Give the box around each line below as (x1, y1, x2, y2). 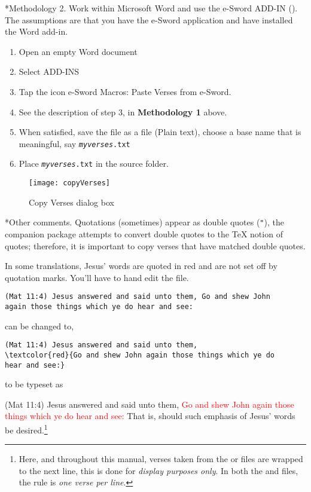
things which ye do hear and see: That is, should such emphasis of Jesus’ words (5, 410, 295, 422)
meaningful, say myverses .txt (19, 137, 130, 149)
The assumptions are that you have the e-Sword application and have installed (5, 13, 293, 26)
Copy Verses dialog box (29, 195, 114, 208)
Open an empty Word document (19, 45, 138, 57)
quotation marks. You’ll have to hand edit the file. (5, 271, 189, 283)
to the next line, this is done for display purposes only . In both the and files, (19, 464, 298, 476)
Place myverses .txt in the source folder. (19, 157, 169, 170)
